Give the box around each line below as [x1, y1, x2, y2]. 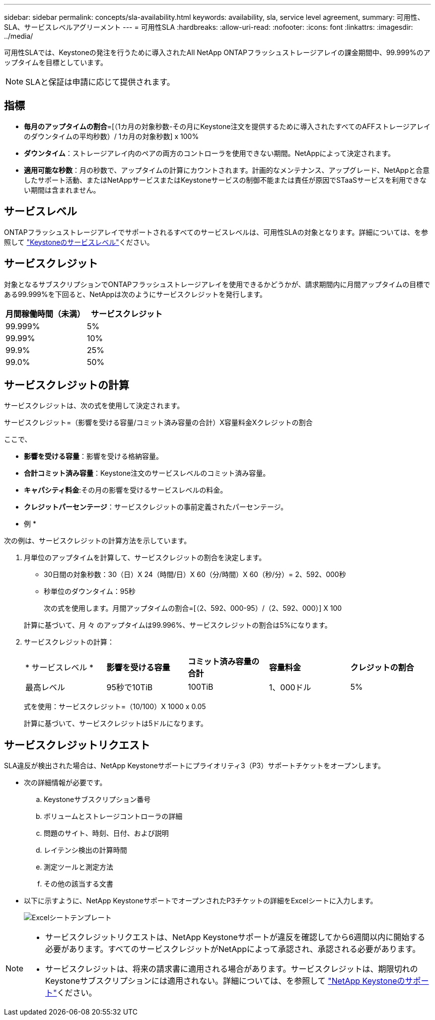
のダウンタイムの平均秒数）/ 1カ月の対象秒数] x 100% [24, 132, 199, 141]
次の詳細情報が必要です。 [24, 778, 107, 787]
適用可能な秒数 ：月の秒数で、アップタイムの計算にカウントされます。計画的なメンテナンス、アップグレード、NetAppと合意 [24, 165, 430, 174]
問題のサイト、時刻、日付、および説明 [44, 829, 169, 838]
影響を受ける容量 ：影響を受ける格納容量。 [24, 452, 163, 461]
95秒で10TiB [106, 682, 153, 693]
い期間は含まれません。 [24, 185, 100, 194]
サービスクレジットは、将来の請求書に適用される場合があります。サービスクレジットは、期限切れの [45, 964, 418, 974]
